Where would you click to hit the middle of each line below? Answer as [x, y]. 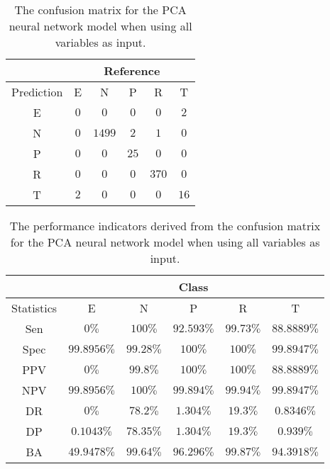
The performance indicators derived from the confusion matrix [165, 226]
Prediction [37, 92]
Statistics [34, 308]
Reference [132, 70]
